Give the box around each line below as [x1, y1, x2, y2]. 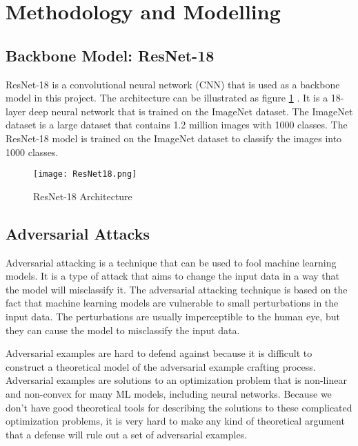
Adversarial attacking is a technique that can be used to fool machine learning [6, 255, 337, 269]
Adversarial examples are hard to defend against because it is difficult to [6, 346, 312, 360]
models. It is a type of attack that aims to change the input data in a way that [6, 269, 339, 283]
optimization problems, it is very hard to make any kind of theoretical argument [6, 414, 345, 428]
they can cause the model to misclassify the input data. [6, 322, 240, 337]
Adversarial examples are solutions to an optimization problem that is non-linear [6, 373, 347, 387]
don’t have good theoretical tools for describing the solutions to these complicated [6, 400, 352, 414]
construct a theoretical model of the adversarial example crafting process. [6, 359, 316, 374]
